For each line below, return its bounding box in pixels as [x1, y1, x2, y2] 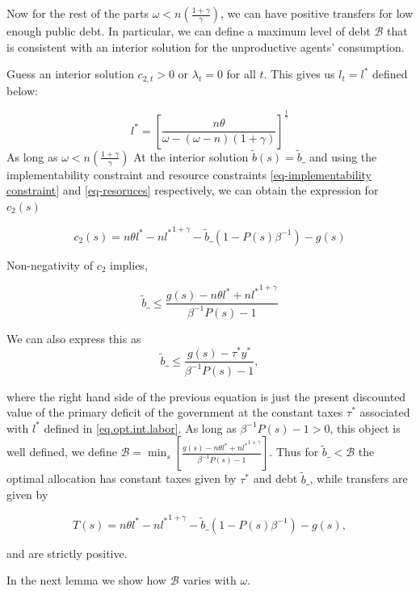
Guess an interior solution [6, 65, 134, 82]
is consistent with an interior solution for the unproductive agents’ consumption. [6, 38, 405, 55]
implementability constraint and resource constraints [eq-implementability [6, 166, 372, 182]
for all [226, 65, 256, 82]
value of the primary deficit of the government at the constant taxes [6, 404, 343, 421]
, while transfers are [309, 470, 408, 487]
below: [6, 82, 38, 98]
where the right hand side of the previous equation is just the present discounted [6, 388, 406, 404]
